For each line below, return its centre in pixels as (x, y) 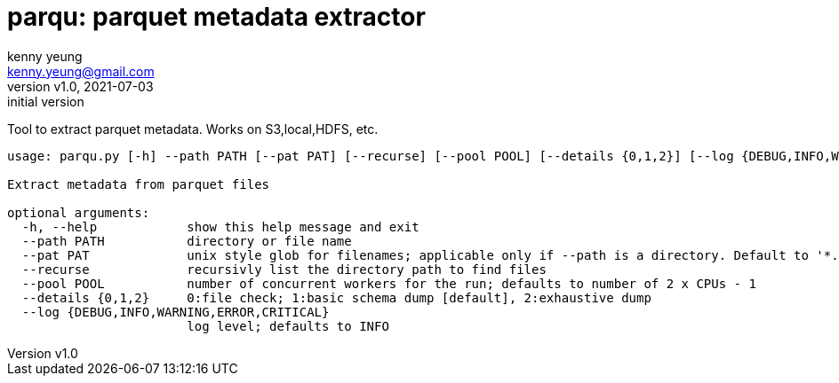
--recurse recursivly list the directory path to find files (284, 269)
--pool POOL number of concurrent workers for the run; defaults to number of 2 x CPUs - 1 (389, 283)
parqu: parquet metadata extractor (216, 17)
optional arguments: (79, 212)
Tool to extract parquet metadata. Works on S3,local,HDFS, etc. (193, 129)
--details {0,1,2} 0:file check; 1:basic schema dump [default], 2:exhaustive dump (336, 297)
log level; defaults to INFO (288, 326)
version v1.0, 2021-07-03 (80, 86)
